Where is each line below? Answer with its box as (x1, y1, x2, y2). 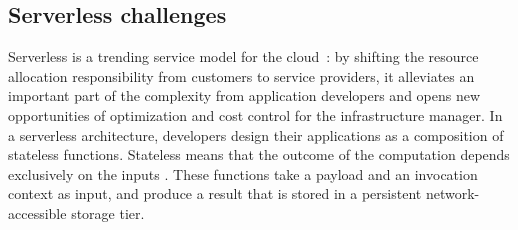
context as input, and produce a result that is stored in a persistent (8, 183, 422, 204)
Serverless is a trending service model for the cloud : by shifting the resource (8, 46, 479, 67)
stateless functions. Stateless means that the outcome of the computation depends (8, 144, 510, 165)
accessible (8, 202, 67, 223)
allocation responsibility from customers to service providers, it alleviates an (8, 65, 475, 86)
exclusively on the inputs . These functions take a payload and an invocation (8, 163, 478, 184)
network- (425, 183, 480, 204)
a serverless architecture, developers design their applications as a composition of (8, 124, 504, 145)
